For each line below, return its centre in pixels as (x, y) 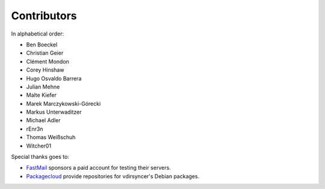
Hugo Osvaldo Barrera (54, 78)
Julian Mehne (43, 87)
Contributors (44, 16)
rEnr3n (35, 129)
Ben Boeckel (42, 45)
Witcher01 (39, 146)
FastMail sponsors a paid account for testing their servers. (98, 168)
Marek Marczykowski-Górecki (63, 104)
